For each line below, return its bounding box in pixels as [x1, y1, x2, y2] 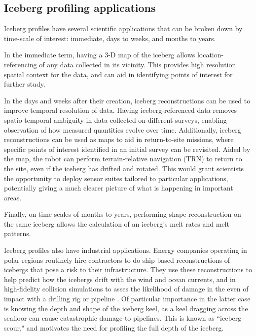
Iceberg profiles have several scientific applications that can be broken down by [4, 23, 243, 34]
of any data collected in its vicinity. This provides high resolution [39, 59, 236, 69]
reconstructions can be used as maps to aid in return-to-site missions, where [4, 134, 234, 144]
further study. [4, 79, 45, 89]
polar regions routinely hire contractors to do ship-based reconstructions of [4, 254, 230, 265]
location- [197, 49, 224, 60]
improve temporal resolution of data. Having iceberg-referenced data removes [4, 105, 237, 115]
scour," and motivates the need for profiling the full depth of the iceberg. [4, 322, 224, 333]
